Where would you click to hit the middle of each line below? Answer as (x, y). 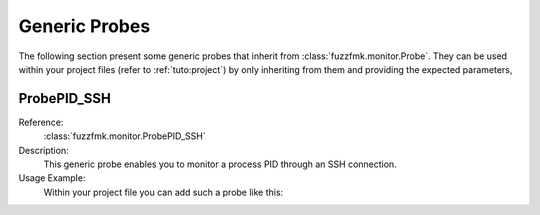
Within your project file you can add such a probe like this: (163, 192)
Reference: (41, 122)
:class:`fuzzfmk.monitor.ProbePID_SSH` (124, 136)
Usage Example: (52, 178)
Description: (43, 150)
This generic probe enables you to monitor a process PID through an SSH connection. (220, 164)
